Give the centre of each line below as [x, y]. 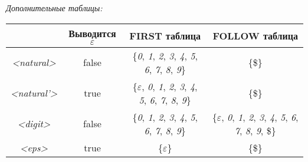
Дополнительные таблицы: [54, 8]
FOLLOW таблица [255, 35]
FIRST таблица [165, 35]
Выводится [92, 33]
